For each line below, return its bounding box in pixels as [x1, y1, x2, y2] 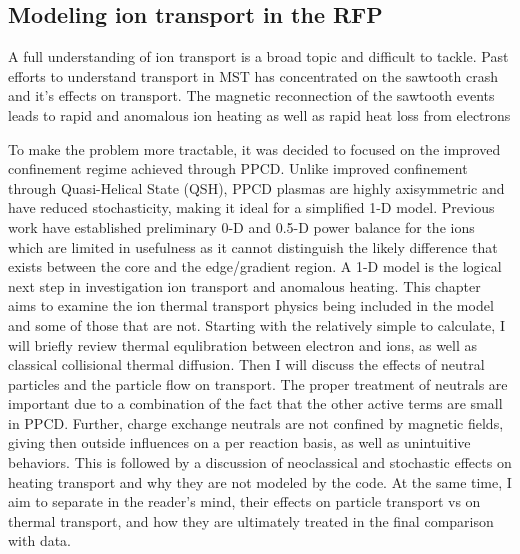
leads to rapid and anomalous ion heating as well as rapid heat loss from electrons [8, 104, 511, 125]
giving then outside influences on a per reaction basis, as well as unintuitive [8, 432, 471, 453]
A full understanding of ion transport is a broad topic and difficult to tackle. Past [8, 46, 509, 67]
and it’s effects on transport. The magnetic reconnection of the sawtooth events [8, 85, 495, 106]
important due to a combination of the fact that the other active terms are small [8, 393, 503, 414]
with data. [8, 530, 72, 551]
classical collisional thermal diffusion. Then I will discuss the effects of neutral [8, 354, 485, 375]
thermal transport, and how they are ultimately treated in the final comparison [8, 510, 494, 531]
